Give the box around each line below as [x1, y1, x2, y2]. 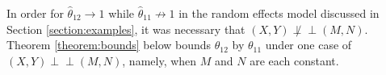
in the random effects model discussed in [178, 5, 380, 21]
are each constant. [250, 52, 339, 69]
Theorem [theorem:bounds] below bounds [6, 36, 212, 53]
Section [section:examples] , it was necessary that [6, 20, 245, 37]
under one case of [265, 36, 352, 53]
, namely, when [122, 52, 197, 69]
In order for [6, 5, 64, 21]
